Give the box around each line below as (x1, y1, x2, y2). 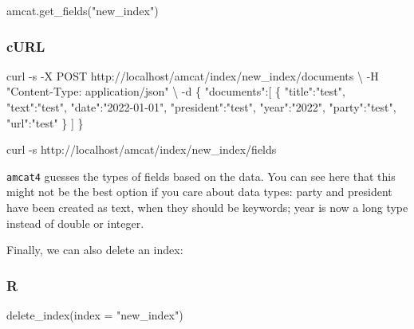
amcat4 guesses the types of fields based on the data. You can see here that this (6, 167, 396, 184)
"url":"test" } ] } (6, 114, 84, 131)
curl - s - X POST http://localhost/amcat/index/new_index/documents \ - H (6, 67, 379, 84)
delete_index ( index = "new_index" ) (6, 307, 183, 323)
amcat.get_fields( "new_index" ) (6, 2, 159, 18)
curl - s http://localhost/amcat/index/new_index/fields (6, 141, 277, 158)
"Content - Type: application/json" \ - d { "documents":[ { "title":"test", (6, 83, 345, 100)
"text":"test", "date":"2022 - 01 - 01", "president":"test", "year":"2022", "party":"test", (6, 99, 396, 115)
